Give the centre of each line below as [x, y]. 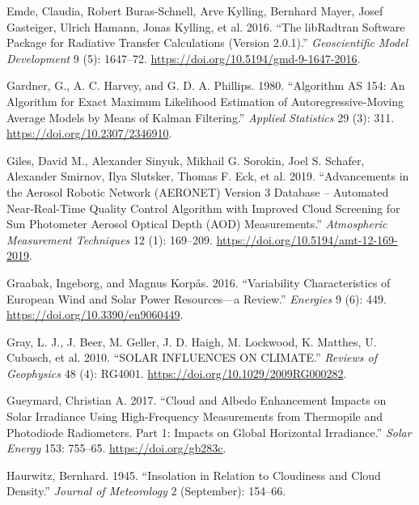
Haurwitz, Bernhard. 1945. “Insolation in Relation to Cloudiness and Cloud [194, 475]
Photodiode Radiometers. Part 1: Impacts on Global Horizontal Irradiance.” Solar [209, 432]
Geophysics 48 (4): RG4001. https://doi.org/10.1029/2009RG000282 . [177, 373]
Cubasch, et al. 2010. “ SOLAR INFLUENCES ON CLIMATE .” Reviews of [192, 357]
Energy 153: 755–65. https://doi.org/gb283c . [116, 448]
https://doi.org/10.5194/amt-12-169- [307, 239]
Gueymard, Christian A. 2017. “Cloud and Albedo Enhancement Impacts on [197, 400]
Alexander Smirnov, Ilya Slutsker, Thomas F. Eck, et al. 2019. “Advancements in [208, 176]
